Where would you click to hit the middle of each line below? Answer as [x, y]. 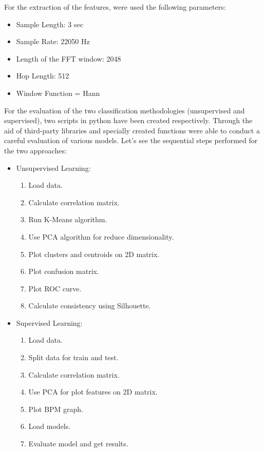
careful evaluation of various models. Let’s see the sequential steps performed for [131, 140]
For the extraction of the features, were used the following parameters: [115, 7]
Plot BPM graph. [56, 409]
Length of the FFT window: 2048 [69, 58]
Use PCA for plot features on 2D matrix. [93, 392]
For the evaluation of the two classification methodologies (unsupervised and [125, 110]
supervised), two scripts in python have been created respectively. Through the [128, 120]
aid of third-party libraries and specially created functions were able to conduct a [132, 130]
